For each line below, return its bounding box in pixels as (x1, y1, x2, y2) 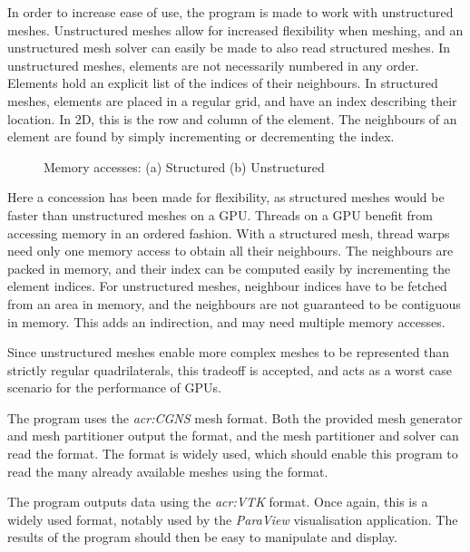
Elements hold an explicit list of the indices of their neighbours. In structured (7, 73, 438, 92)
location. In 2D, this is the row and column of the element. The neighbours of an (7, 109, 457, 128)
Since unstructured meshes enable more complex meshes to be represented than (7, 343, 450, 362)
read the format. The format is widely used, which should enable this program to (7, 444, 458, 463)
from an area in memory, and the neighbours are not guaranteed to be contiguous (7, 294, 461, 313)
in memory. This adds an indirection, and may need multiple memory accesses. (7, 312, 446, 331)
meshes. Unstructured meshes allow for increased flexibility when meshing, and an (7, 20, 464, 39)
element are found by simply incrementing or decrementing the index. (7, 127, 395, 146)
